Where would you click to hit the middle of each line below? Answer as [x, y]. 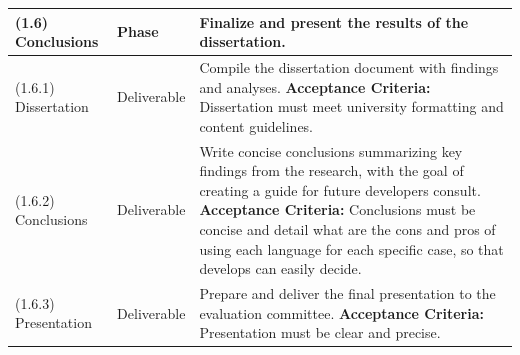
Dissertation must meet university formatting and [351, 106]
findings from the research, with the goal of [331, 170]
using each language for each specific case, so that [351, 248]
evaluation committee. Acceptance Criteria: [342, 312]
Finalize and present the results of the [334, 21]
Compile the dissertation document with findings [349, 66]
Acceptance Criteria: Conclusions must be [337, 209]
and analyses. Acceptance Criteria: [315, 86]
